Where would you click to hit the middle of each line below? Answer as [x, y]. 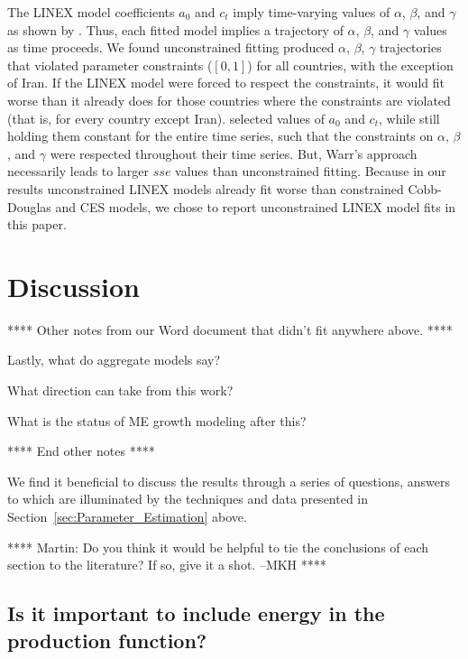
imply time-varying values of [312, 12]
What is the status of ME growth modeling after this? [157, 420]
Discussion [73, 286]
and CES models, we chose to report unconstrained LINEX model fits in [256, 206]
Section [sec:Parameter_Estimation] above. [127, 516]
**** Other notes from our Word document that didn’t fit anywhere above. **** [230, 329]
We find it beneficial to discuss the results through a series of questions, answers [229, 481]
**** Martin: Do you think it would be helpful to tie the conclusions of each [218, 547]
